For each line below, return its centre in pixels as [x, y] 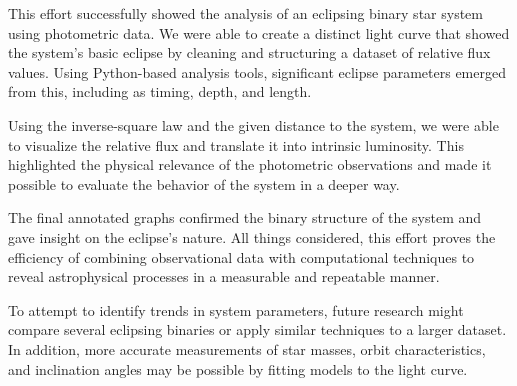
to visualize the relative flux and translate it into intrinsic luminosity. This [236, 144]
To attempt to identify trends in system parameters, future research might [236, 309]
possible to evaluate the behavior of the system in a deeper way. [204, 183]
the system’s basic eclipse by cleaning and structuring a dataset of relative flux [249, 52]
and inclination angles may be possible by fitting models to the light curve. [238, 368]
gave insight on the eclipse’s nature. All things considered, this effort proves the [252, 236]
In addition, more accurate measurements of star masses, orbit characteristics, [247, 348]
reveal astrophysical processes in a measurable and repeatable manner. [224, 276]
